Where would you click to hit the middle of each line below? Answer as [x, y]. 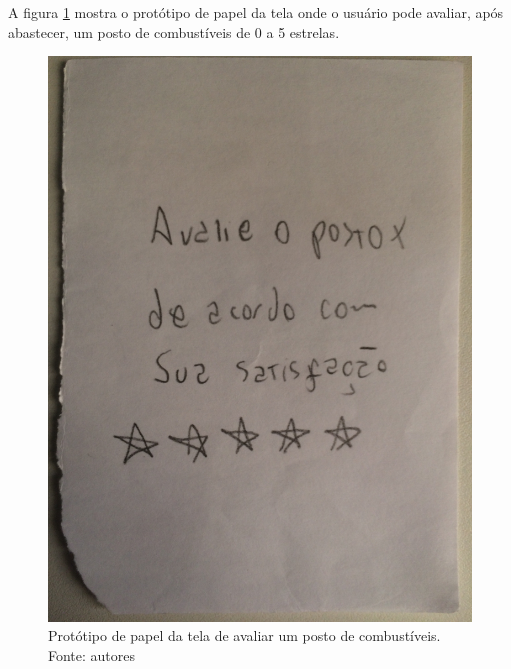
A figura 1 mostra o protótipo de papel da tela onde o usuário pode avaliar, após [256, 12]
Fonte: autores [92, 654]
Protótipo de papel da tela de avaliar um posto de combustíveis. [244, 635]
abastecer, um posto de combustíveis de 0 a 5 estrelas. [174, 31]
